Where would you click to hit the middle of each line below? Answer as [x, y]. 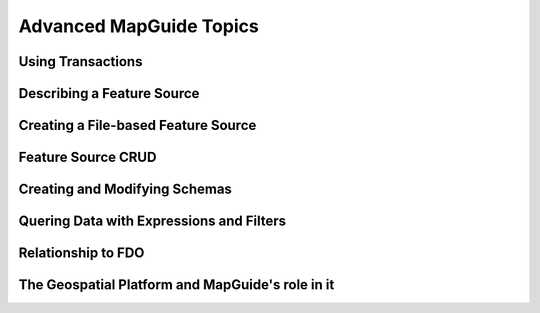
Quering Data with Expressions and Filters [152, 221]
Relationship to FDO [81, 253]
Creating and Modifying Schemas [125, 189]
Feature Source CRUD [87, 157]
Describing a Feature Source [109, 93]
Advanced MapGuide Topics [138, 26]
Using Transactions [80, 61]
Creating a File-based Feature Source [137, 125]
